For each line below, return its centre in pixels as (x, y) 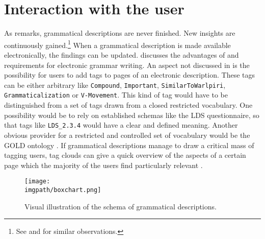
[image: (37, 182)
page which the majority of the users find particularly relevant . (103, 165)
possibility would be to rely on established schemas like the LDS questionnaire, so (132, 115)
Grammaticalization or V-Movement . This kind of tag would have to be (116, 95)
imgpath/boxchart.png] (63, 190)
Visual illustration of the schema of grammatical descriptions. (121, 206)
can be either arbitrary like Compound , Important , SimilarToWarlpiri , (115, 85)
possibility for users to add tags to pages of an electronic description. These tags (129, 75)
